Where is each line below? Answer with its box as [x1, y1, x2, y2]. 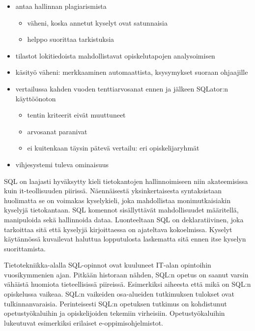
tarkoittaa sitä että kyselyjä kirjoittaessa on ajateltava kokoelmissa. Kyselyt [4, 224, 232, 234]
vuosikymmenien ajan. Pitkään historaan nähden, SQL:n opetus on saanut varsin [4, 269, 249, 279]
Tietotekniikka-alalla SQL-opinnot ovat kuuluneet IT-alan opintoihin [4, 260, 211, 270]
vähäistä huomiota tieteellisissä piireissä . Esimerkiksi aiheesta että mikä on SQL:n [4, 279, 251, 289]
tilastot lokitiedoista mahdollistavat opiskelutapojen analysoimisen [15, 50, 215, 60]
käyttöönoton [15, 93, 56, 103]
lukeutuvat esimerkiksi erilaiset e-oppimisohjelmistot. [4, 317, 164, 328]
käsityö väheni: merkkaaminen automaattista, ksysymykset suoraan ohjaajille [15, 67, 248, 77]
